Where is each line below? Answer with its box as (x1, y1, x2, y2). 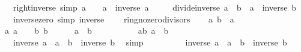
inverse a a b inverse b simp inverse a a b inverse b (13, 35, 287, 48)
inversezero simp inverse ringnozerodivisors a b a (13, 12, 234, 25)
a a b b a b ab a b (4, 24, 169, 37)
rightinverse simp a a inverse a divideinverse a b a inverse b (13, 1, 297, 13)
